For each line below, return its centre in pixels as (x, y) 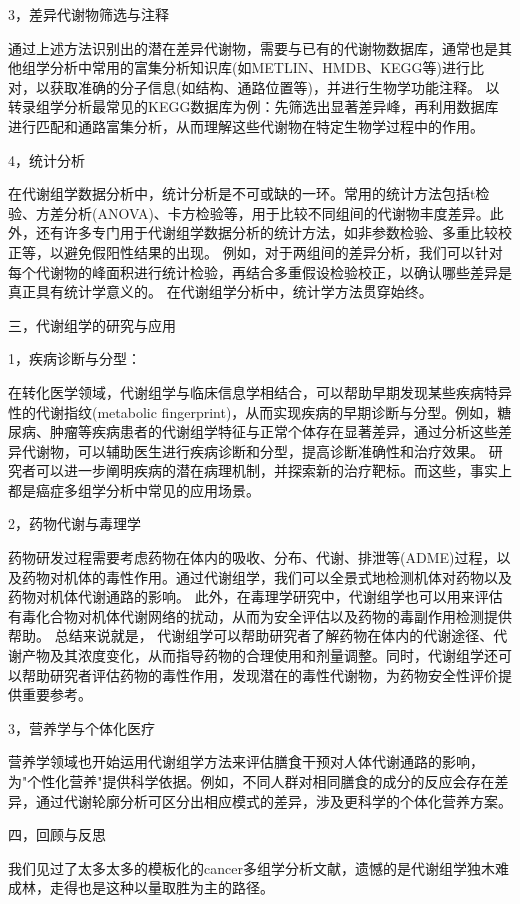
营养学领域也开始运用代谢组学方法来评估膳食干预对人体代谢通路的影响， (246, 761)
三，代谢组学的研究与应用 (92, 324)
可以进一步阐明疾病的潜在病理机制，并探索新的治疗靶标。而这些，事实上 (273, 470)
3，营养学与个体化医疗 (81, 727)
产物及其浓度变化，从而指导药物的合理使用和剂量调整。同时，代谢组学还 (259, 655)
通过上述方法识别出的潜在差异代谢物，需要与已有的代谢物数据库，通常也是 (253, 47)
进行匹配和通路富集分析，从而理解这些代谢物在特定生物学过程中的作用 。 (246, 125)
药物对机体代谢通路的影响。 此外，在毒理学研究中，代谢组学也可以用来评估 (255, 596)
